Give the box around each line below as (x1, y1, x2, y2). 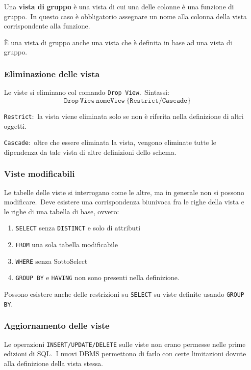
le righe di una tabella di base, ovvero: (4, 206, 119, 216)
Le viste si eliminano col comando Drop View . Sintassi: (4, 87, 170, 97)
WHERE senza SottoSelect (15, 256, 88, 266)
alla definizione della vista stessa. (4, 358, 103, 368)
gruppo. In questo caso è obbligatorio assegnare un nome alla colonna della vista (4, 11, 247, 21)
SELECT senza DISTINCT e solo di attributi (15, 223, 141, 233)
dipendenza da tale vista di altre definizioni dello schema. (4, 146, 176, 157)
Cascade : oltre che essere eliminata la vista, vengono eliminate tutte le (4, 137, 217, 147)
